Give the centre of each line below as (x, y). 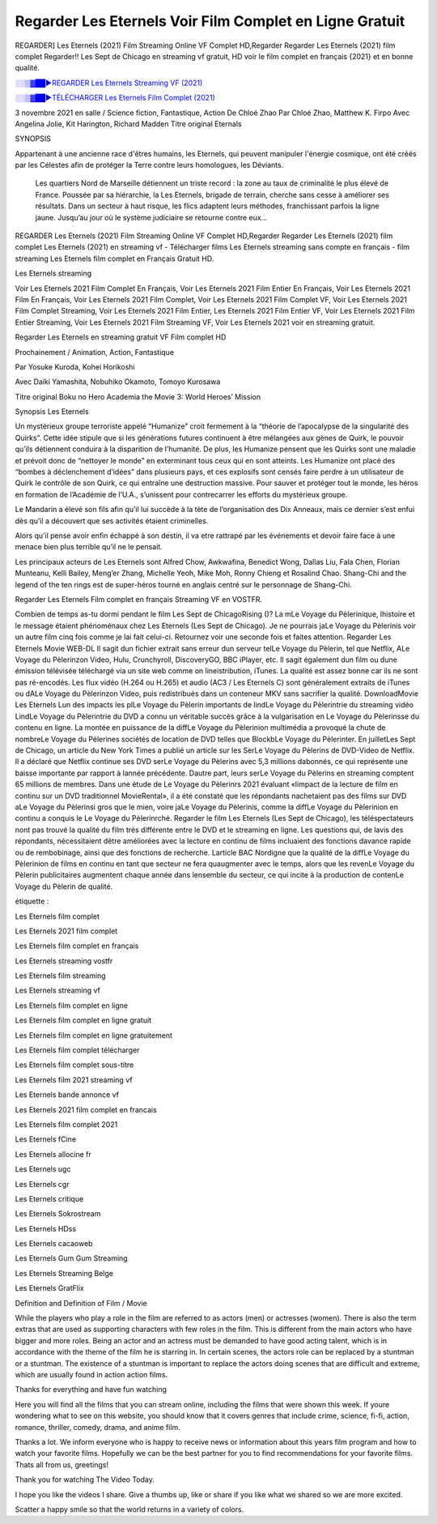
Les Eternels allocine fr (53, 1154)
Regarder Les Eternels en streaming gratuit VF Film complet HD (121, 337)
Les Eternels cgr (42, 1184)
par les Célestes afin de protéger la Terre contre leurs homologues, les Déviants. (149, 165)
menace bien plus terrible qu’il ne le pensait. (89, 547)
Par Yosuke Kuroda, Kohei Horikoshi (75, 367)
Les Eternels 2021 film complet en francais (86, 1109)
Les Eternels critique (49, 1198)
